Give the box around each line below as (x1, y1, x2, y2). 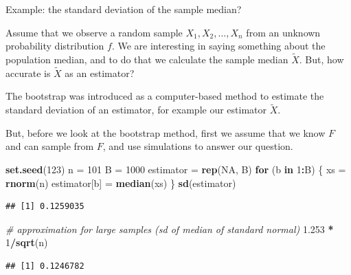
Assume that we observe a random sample (5, 25, 183, 39)
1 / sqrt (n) (5, 235, 48, 250)
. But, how (299, 52, 344, 66)
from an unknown (246, 25, 321, 39)
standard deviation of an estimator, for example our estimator (5, 102, 267, 117)
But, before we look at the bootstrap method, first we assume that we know (5, 125, 326, 140)
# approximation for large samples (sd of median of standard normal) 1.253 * (5, 221, 334, 236)
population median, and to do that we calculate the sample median (5, 52, 288, 66)
